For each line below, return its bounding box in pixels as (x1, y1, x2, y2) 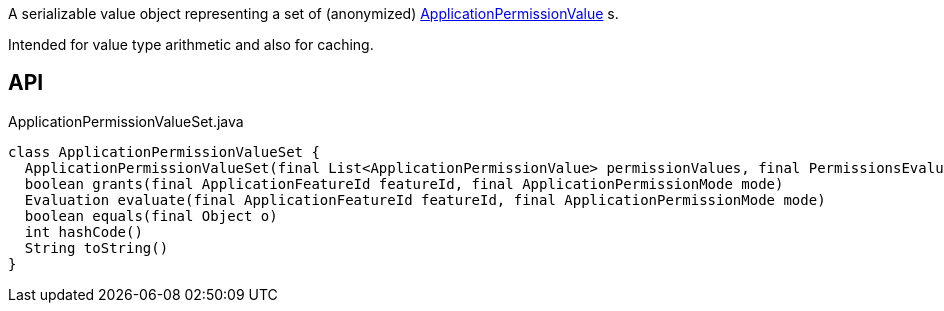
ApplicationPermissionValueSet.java (8, 112, 244, 130)
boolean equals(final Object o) (24, 207, 278, 224)
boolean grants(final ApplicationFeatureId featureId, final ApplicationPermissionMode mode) (24, 175, 784, 192)
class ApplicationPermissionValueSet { (8, 143, 320, 160)
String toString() (24, 239, 169, 256)
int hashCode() (24, 223, 143, 240)
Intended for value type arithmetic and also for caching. (8, 36, 374, 53)
